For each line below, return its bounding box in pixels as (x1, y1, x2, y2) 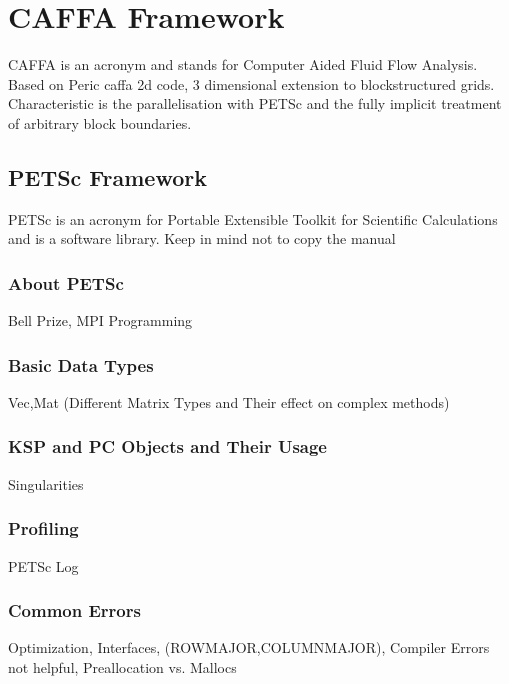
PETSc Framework (8, 161, 207, 192)
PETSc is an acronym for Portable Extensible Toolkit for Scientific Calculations (8, 208, 498, 229)
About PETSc (8, 270, 124, 295)
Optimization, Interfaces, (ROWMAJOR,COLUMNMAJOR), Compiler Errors (8, 637, 490, 658)
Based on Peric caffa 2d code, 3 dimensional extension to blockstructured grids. (8, 73, 495, 94)
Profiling (8, 516, 79, 541)
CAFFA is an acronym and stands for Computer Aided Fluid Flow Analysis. (8, 54, 478, 75)
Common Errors (8, 598, 141, 623)
